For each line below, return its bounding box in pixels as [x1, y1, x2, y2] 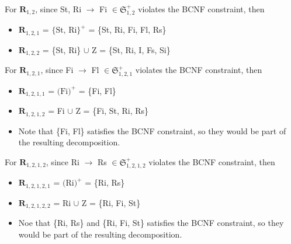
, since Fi [40, 64, 74, 76]
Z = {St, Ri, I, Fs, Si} [92, 43, 171, 55]
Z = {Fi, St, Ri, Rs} [75, 104, 149, 117]
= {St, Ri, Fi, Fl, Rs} [88, 23, 167, 36]
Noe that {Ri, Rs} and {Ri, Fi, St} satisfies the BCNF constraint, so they [18, 217, 284, 229]
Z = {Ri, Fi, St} [81, 196, 141, 208]
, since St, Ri [35, 3, 82, 15]
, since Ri [46, 155, 79, 168]
